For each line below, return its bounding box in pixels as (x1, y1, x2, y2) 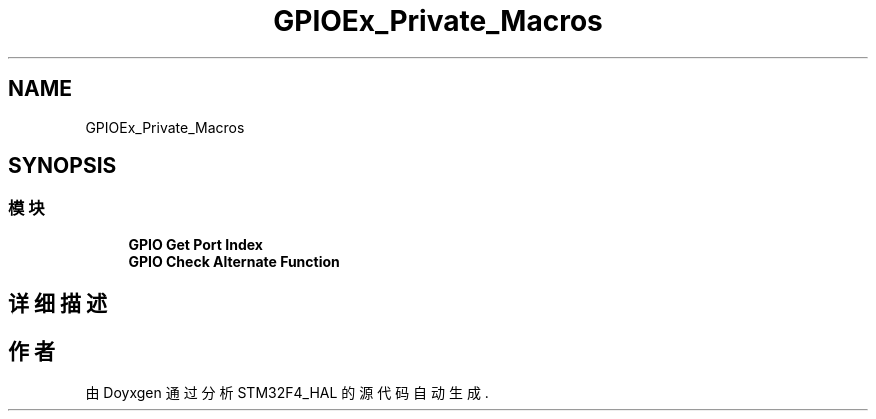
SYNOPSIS (8, 153, 117, 179)
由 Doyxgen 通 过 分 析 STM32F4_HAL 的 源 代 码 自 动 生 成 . (85, 384, 489, 402)
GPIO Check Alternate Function (128, 252, 340, 270)
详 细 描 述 (8, 291, 107, 317)
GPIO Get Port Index (128, 235, 263, 253)
